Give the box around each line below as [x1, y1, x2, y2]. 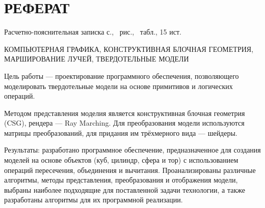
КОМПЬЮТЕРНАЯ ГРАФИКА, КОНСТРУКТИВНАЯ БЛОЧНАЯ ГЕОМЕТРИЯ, [4, 43, 254, 54]
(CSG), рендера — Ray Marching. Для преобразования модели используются [4, 117, 245, 128]
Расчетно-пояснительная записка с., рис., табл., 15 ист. [4, 26, 181, 37]
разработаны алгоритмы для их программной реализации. [4, 194, 183, 205]
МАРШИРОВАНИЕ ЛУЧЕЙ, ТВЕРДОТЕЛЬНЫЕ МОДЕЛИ [4, 53, 189, 64]
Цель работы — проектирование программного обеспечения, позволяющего [4, 70, 239, 81]
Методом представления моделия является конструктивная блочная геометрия [4, 107, 245, 118]
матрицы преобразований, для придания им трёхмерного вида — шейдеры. [4, 127, 237, 138]
